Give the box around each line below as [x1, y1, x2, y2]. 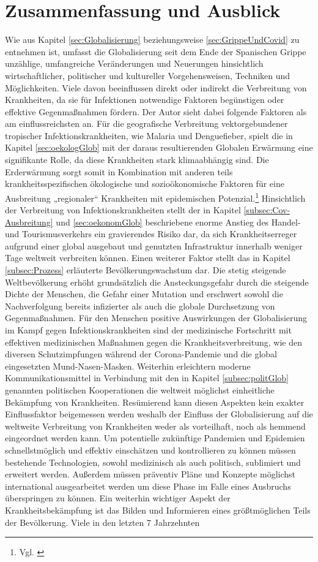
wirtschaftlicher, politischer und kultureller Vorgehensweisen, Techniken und [5, 69, 290, 82]
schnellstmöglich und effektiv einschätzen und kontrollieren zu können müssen [5, 443, 296, 456]
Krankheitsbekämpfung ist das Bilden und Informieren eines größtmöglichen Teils [5, 503, 311, 516]
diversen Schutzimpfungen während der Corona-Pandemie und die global [5, 347, 277, 360]
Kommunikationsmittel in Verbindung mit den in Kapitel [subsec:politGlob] [5, 371, 289, 384]
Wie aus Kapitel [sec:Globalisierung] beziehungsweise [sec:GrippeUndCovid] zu [5, 33, 300, 46]
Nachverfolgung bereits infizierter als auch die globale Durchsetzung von [5, 299, 275, 312]
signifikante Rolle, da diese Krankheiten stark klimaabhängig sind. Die [5, 153, 269, 166]
